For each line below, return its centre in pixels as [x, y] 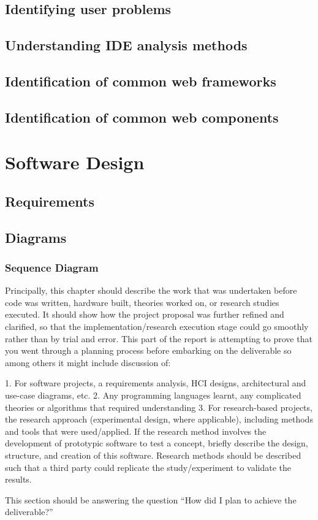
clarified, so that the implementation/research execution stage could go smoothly [157, 327]
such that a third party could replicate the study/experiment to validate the [148, 467]
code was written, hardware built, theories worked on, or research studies [142, 302]
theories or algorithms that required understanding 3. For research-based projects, [159, 407]
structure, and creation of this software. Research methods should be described [153, 455]
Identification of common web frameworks [141, 81]
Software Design [75, 162]
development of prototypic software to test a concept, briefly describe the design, [157, 443]
